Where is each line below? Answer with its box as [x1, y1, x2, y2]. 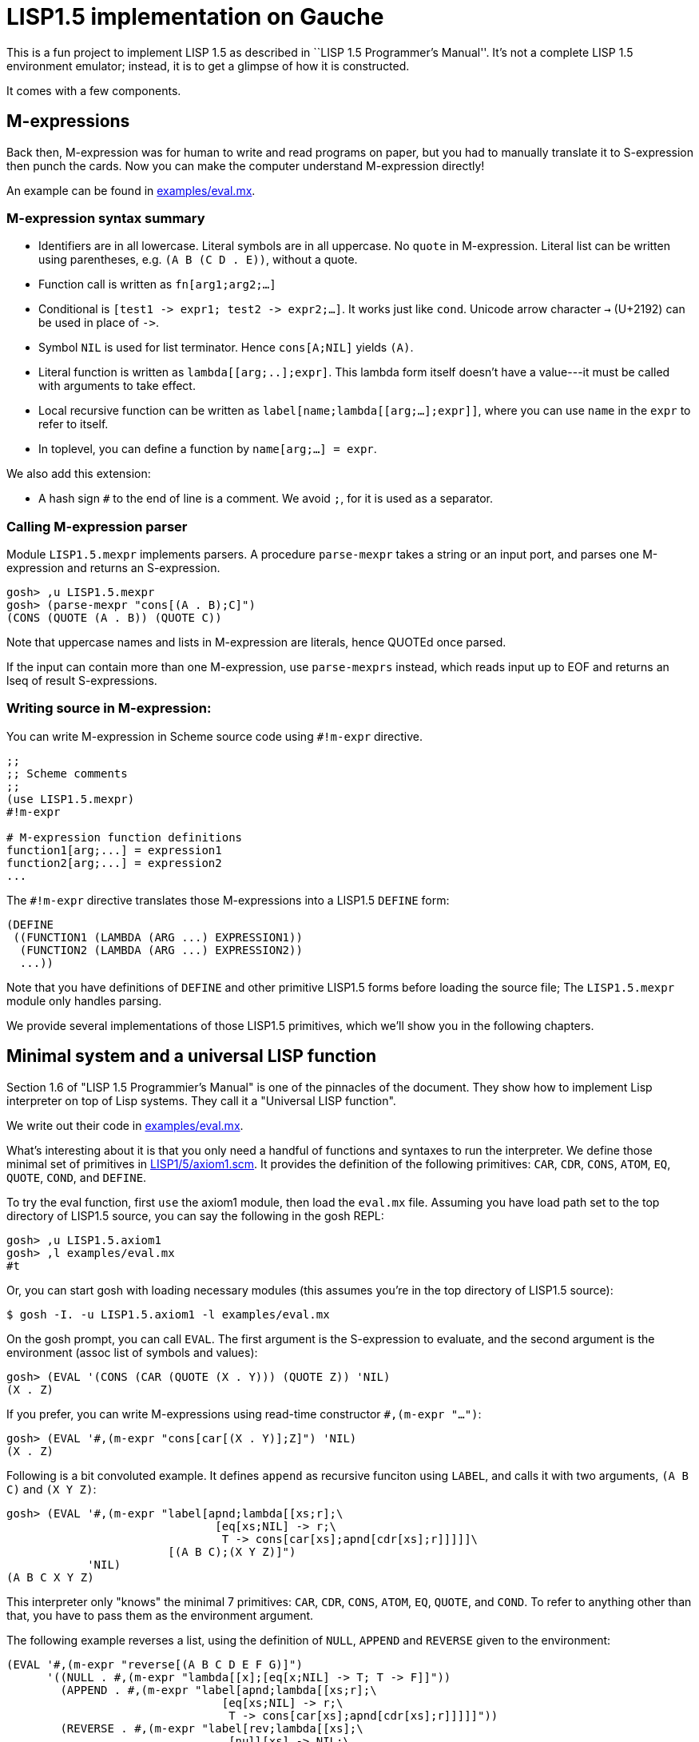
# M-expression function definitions [6, 830, 243, 844]
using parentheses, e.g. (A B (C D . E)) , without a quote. [38, 253, 358, 267]
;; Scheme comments [6, 766, 128, 780]
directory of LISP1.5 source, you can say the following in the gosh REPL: [6, 1208, 384, 1223]
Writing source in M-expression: [6, 700, 212, 717]
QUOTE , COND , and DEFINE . [6, 1170, 147, 1184]
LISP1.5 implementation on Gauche [6, 3, 384, 30]
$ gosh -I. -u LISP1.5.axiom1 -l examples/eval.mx [6, 1307, 330, 1321]
